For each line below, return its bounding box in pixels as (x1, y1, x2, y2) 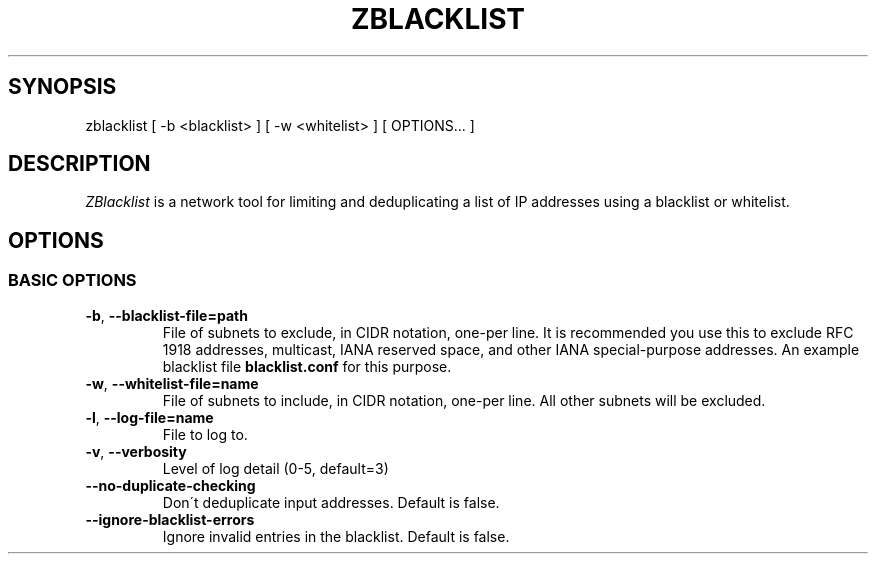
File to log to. (162, 425, 248, 443)
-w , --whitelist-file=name (85, 374, 259, 392)
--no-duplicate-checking (85, 476, 256, 494)
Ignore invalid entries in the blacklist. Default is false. (162, 527, 510, 545)
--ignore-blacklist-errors (85, 510, 255, 528)
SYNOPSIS (8, 74, 117, 100)
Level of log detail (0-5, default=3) (162, 459, 389, 477)
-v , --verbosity (85, 442, 187, 460)
